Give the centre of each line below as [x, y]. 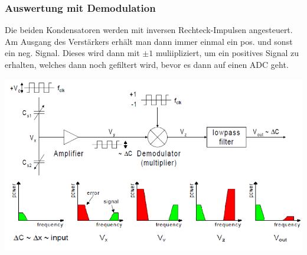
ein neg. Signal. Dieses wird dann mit [72, 53]
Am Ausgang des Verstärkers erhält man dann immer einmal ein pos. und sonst [149, 41]
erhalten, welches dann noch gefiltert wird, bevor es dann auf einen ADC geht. [147, 64]
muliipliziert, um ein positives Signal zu [227, 53]
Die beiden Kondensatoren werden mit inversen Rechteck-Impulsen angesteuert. [149, 30]
